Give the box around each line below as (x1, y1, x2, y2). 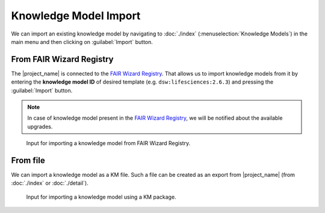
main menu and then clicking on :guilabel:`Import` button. (11, 38, 153, 45)
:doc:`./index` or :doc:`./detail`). (11, 179, 88, 187)
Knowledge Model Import (11, 9, 141, 22)
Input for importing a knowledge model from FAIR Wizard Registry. (26, 140, 191, 147)
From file (11, 155, 45, 165)
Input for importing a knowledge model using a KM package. (26, 193, 177, 200)
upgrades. (27, 123, 53, 130)
